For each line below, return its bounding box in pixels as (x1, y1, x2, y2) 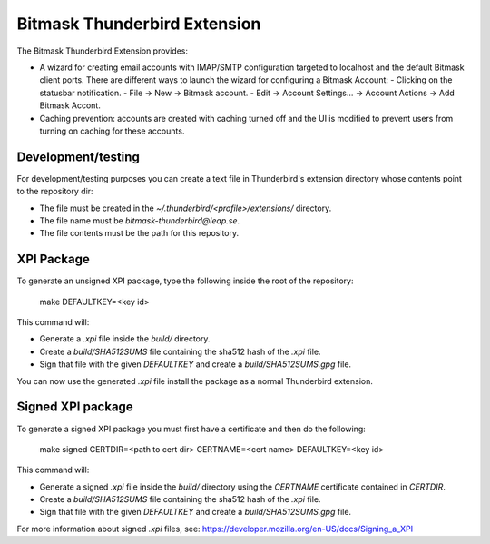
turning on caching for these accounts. (39, 125, 185, 136)
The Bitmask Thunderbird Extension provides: (16, 45, 189, 56)
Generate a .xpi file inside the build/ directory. (39, 333, 211, 344)
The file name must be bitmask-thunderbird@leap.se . (39, 214, 240, 226)
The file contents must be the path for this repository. (39, 228, 240, 239)
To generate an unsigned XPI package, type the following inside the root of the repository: (16, 275, 354, 286)
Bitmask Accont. (39, 100, 102, 111)
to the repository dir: (16, 186, 94, 197)
